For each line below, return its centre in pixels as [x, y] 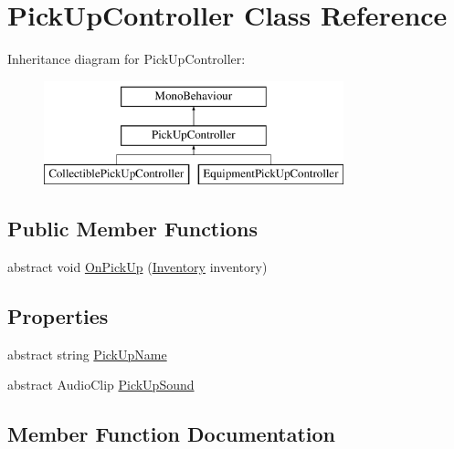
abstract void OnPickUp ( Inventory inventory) [137, 266]
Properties [58, 315]
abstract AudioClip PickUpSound [101, 385]
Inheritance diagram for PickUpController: [127, 59]
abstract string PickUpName [87, 354]
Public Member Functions [132, 229]
